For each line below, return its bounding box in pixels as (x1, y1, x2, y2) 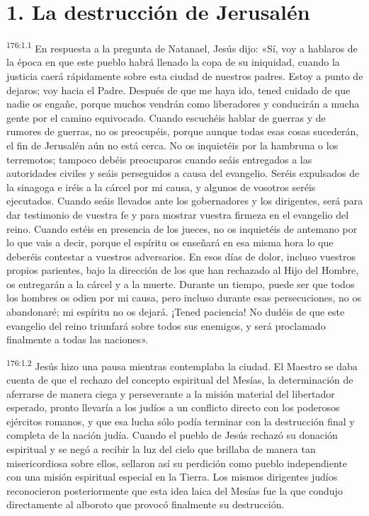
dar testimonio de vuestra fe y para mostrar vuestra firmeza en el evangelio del (6, 207, 349, 222)
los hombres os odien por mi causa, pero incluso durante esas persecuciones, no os (6, 290, 362, 305)
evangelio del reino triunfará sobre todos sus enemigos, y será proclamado (6, 318, 326, 333)
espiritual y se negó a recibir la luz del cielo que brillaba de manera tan (6, 442, 316, 457)
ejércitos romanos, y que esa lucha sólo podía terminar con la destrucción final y (6, 413, 355, 428)
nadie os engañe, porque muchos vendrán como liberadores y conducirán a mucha (6, 96, 360, 111)
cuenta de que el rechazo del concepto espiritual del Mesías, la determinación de (6, 372, 353, 387)
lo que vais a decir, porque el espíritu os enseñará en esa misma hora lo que (6, 235, 334, 250)
